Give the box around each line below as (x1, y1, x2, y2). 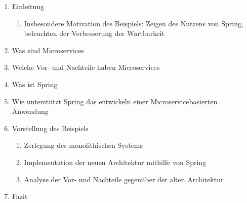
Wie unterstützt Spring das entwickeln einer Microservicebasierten (12, 96, 218, 106)
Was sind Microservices (12, 45, 84, 55)
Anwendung (12, 106, 49, 116)
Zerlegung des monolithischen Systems (24, 140, 143, 150)
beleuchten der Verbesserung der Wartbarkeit (24, 28, 164, 38)
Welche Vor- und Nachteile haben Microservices (12, 62, 160, 72)
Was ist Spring (12, 78, 58, 89)
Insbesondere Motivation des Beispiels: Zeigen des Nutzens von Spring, (24, 18, 243, 28)
